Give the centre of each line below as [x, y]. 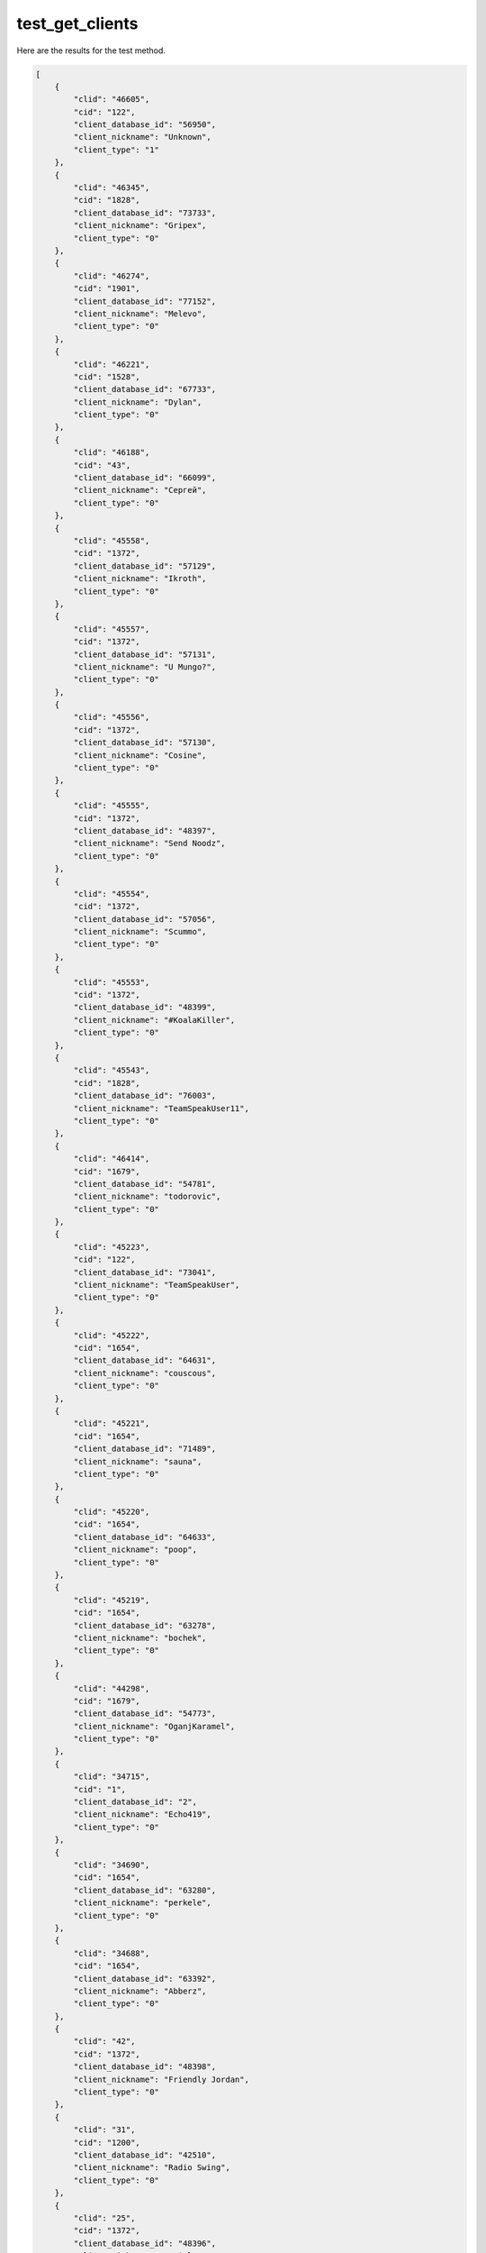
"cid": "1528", [107, 377]
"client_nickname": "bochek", [140, 1637]
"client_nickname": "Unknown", [142, 137]
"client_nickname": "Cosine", [140, 755]
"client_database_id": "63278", [144, 1625]
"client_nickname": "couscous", [144, 1373]
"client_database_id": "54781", [144, 1184]
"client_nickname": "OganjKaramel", [154, 1726]
